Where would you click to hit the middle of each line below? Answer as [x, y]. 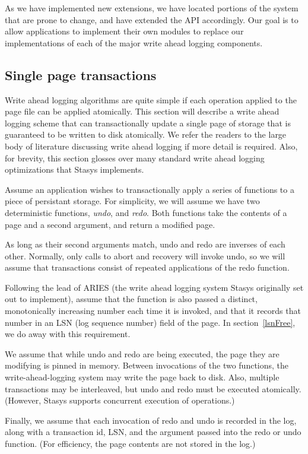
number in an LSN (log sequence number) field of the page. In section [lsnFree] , [150, 322]
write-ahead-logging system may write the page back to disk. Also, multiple [142, 377]
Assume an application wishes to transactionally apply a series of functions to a [150, 189]
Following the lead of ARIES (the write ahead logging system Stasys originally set [154, 287]
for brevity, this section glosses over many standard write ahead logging [135, 158]
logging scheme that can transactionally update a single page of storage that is [148, 123]
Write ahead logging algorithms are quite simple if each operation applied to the [151, 99]
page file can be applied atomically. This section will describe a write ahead [142, 111]
